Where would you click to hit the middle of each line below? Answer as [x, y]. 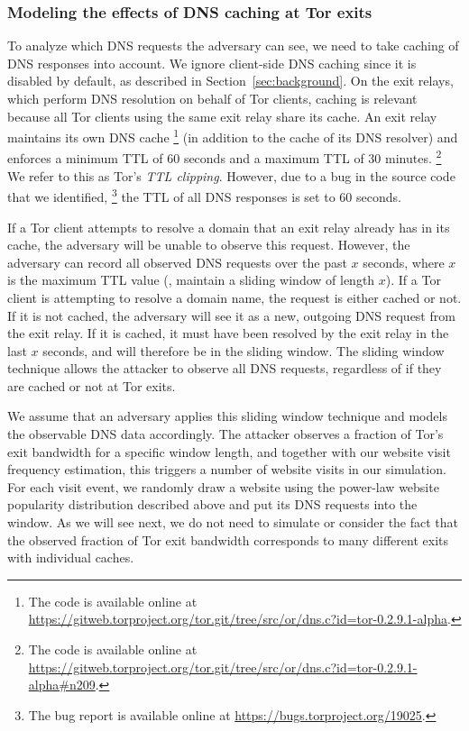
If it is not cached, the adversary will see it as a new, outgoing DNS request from [231, 315]
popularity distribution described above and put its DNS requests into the [212, 504]
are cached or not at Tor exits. [92, 385]
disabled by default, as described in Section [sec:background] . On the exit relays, [230, 81]
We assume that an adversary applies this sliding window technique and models [227, 416]
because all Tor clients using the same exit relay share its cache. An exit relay [222, 116]
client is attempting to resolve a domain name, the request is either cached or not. [234, 297]
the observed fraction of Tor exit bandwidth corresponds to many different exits [228, 539]
